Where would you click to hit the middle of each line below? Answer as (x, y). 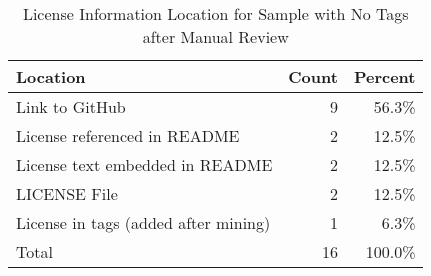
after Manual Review (215, 36)
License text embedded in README (144, 164)
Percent (384, 76)
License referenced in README (128, 135)
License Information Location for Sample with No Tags (215, 13)
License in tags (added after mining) (143, 222)
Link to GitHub (71, 106)
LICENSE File (67, 193)
